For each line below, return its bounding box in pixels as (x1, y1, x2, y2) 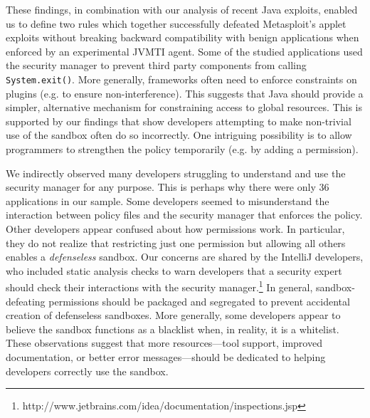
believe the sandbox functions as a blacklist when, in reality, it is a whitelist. (6, 321, 339, 336)
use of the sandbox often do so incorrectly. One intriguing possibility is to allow (6, 127, 352, 142)
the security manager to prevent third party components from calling (6, 58, 307, 73)
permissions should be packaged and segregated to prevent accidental (48, 293, 350, 308)
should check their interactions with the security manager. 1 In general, (6, 278, 313, 294)
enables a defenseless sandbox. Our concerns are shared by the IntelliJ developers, (6, 249, 364, 264)
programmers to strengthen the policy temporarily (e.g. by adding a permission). (6, 142, 359, 156)
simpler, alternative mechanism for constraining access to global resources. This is (6, 100, 362, 115)
